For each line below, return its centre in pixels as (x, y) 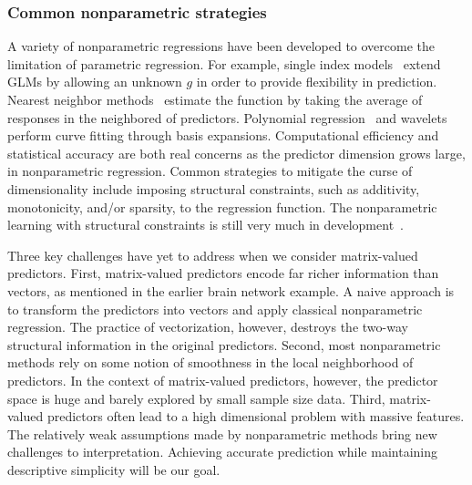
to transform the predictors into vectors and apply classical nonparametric (215, 309)
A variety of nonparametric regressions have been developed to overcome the (221, 46)
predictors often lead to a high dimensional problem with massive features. (256, 416)
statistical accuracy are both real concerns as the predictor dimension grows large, (236, 153)
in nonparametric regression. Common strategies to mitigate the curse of (210, 171)
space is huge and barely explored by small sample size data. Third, (196, 398)
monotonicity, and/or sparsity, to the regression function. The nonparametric (222, 206)
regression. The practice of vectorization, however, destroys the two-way (208, 327)
